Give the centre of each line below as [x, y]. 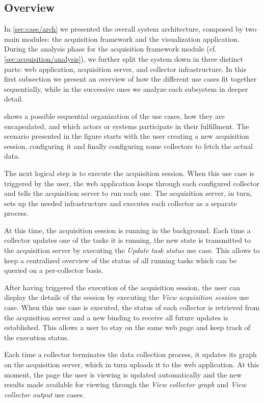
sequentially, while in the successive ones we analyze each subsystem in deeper [126, 89]
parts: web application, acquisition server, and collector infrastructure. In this [125, 69]
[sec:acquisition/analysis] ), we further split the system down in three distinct [124, 58]
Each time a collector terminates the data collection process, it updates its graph [130, 354]
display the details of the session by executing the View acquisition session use [127, 297]
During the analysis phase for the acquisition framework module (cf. [111, 49]
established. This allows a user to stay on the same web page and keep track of [127, 327]
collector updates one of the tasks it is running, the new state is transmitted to [128, 240]
